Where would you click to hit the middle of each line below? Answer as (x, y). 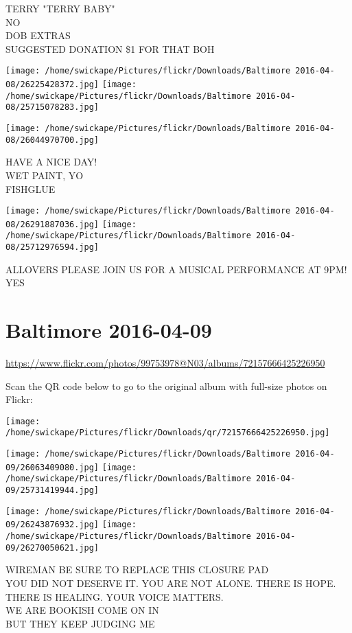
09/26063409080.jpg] (52, 467)
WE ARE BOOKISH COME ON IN (82, 610)
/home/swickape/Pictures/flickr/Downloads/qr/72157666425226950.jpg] (168, 433)
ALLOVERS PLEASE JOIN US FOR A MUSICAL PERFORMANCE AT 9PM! (176, 269)
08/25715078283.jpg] (52, 107)
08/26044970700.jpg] (52, 140)
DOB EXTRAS (38, 35)
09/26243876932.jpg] (52, 525)
